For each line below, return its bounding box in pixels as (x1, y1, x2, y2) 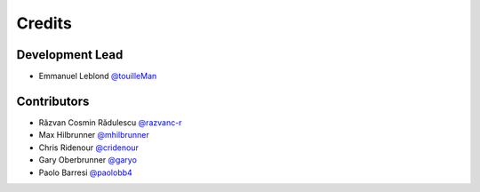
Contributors (16, 93, 90, 108)
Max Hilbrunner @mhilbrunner (38, 130, 150, 140)
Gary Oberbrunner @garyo (38, 155, 138, 165)
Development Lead (16, 47, 124, 62)
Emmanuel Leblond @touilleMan (38, 71, 157, 82)
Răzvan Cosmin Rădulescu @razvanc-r (38, 116, 182, 128)
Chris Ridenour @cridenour (38, 142, 140, 153)
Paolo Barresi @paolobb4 (38, 167, 132, 178)
